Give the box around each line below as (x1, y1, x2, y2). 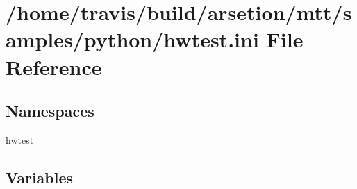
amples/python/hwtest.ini (6, 25, 259, 54)
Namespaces (6, 100, 94, 122)
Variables (6, 166, 74, 188)
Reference (6, 52, 102, 81)
